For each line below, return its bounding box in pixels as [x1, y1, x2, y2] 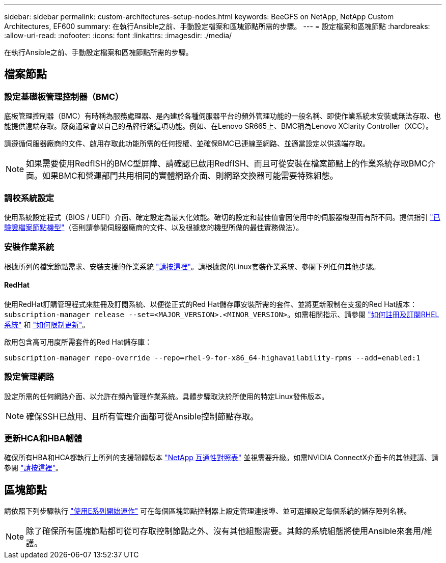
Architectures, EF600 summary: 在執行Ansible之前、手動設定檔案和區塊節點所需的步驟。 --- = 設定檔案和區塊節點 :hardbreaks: [4, 22, 430, 31]
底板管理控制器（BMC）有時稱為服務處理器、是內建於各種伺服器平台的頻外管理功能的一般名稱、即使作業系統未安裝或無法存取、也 [4, 111, 441, 121]
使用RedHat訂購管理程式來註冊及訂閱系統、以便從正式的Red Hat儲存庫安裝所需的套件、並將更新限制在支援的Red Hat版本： [4, 299, 417, 308]
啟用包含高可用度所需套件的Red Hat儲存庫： [4, 337, 152, 346]
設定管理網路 [4, 372, 54, 382]
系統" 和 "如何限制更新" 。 [4, 320, 90, 329]
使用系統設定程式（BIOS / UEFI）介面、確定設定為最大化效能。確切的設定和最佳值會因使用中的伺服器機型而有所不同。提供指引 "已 [4, 212, 440, 221]
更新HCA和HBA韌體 [4, 433, 82, 444]
